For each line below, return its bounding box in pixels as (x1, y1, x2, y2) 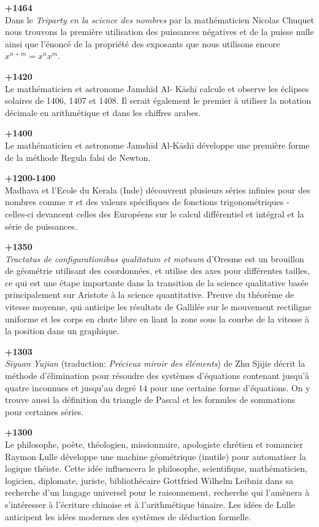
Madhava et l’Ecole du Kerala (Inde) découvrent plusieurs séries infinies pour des (5, 183, 310, 196)
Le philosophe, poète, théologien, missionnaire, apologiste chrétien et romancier (5, 438, 303, 450)
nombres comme (5, 195, 66, 208)
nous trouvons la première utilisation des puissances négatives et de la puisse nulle (5, 25, 314, 38)
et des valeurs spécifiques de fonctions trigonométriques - (75, 195, 290, 208)
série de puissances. (5, 219, 77, 232)
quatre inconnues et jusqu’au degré (5, 381, 136, 394)
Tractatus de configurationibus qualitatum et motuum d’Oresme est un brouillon (5, 252, 304, 265)
